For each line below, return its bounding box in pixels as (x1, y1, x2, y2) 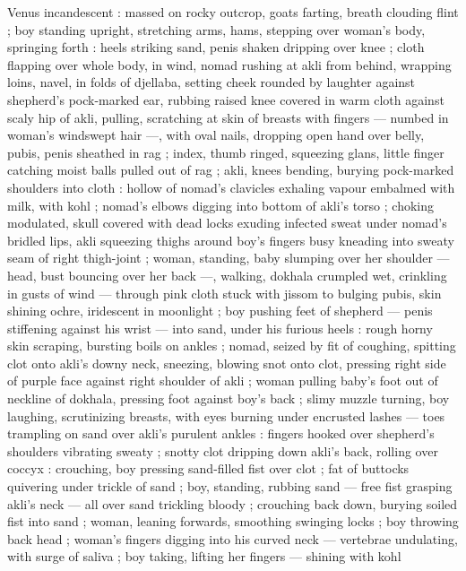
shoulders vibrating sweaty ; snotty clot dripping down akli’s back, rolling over (7, 441, 438, 460)
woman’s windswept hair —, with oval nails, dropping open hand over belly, (7, 125, 425, 144)
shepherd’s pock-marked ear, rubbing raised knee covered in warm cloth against (7, 90, 444, 108)
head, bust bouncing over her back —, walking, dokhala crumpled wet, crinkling (7, 265, 447, 284)
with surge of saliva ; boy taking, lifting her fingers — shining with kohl (7, 547, 401, 566)
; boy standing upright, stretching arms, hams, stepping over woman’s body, (7, 20, 426, 39)
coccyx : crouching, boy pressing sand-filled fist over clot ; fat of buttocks (7, 459, 410, 478)
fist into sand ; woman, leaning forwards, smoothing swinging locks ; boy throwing (7, 512, 459, 531)
